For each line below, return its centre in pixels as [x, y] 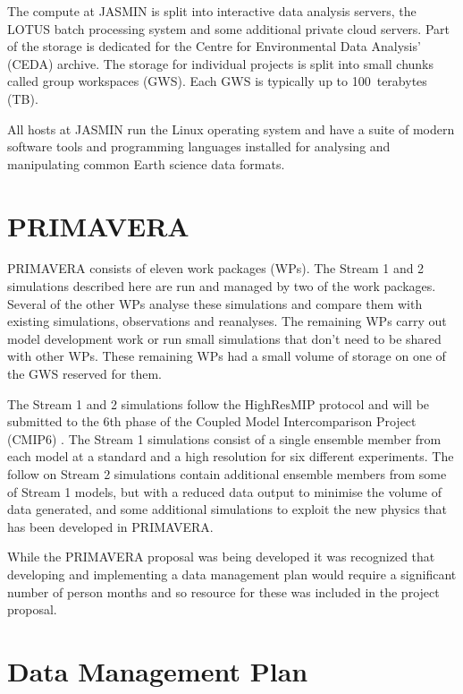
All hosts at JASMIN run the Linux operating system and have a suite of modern [231, 129]
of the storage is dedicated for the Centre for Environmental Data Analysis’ [214, 46]
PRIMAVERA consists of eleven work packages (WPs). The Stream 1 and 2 [216, 268]
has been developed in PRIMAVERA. [110, 526]
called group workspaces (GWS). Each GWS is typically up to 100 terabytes [217, 81]
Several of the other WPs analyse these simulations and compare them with [215, 303]
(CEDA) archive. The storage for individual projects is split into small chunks [221, 63]
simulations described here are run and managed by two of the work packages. [222, 286]
